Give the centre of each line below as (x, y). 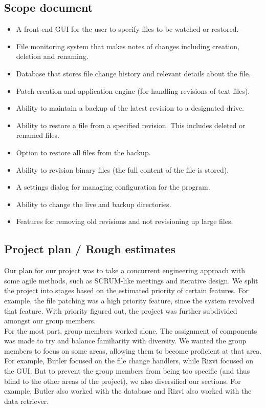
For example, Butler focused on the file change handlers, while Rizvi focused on (129, 361)
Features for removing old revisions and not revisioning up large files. (125, 221)
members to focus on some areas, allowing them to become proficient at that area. (133, 350)
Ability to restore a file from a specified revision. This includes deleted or (131, 125)
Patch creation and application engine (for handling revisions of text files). (133, 90)
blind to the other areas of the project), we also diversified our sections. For (123, 381)
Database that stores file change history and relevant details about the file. (133, 73)
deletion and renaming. (52, 56)
